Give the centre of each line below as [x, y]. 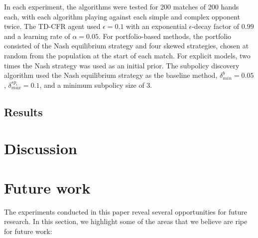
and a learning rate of [37, 36]
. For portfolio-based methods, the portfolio [165, 36]
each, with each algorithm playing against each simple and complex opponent [122, 16]
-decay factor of [216, 26]
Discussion [41, 148]
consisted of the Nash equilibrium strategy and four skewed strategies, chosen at [127, 46]
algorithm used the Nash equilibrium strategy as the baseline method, [111, 75]
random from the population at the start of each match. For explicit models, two [127, 55]
